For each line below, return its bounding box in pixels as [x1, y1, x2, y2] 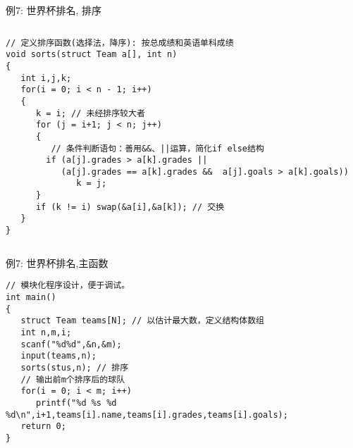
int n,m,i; [20, 327, 72, 337]
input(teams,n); [20, 351, 97, 361]
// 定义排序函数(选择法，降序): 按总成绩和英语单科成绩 [6, 37, 234, 48]
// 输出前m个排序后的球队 [20, 374, 125, 385]
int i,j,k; [20, 73, 72, 83]
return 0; [20, 421, 66, 432]
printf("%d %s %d [35, 397, 117, 408]
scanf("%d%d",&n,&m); [20, 339, 122, 349]
